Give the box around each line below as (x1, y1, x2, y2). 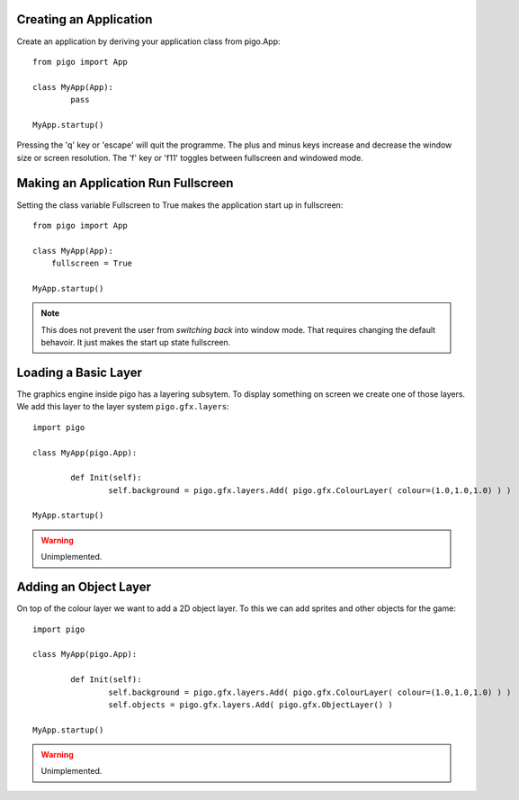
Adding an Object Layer (16, 580, 152, 595)
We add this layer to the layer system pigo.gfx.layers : (16, 401, 229, 412)
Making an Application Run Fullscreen (16, 175, 234, 191)
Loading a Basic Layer (16, 364, 143, 380)
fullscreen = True (50, 258, 133, 269)
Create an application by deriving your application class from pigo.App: (16, 36, 281, 47)
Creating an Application (16, 12, 153, 27)
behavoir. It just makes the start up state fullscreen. (40, 337, 231, 348)
